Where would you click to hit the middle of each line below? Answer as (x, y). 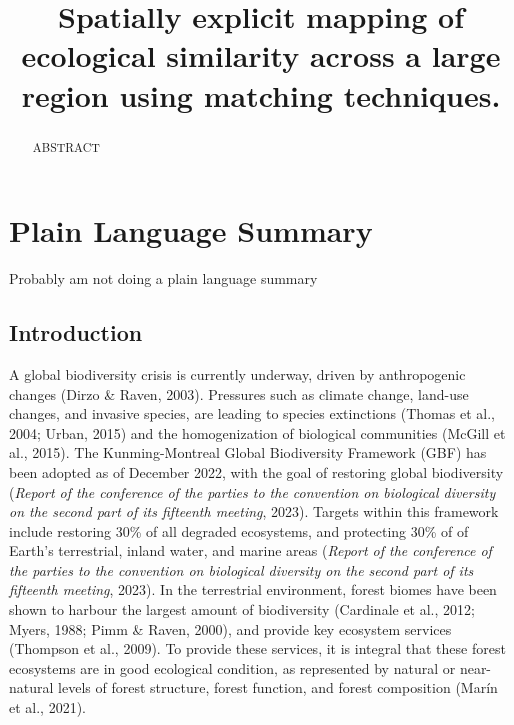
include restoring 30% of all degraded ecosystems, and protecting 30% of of (239, 530)
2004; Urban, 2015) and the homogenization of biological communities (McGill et (257, 432)
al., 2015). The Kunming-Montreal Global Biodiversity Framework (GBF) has (248, 452)
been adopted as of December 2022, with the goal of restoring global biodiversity (256, 471)
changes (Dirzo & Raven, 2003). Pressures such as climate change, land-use (239, 393)
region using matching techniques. (261, 94)
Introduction (76, 332)
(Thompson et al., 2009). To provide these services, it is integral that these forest (257, 648)
